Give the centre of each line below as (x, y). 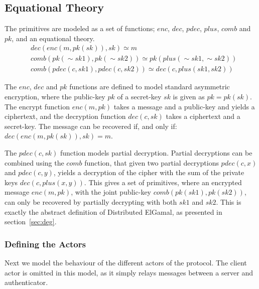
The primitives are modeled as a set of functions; (80, 28)
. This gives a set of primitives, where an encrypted (163, 182)
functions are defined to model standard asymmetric (150, 87)
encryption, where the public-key (55, 97)
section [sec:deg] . (31, 222)
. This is (229, 202)
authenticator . (26, 282)
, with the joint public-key (111, 192)
